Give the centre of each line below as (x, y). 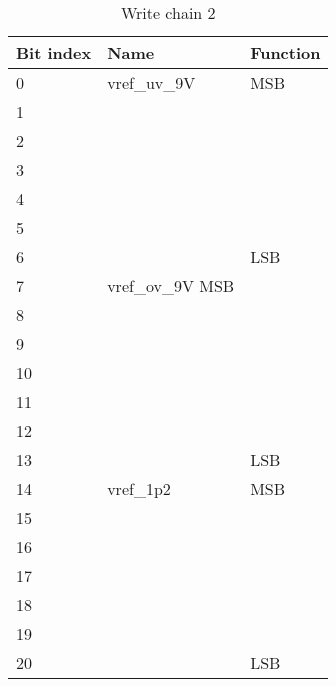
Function (285, 52)
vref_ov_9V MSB (171, 285)
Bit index (54, 52)
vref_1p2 (139, 488)
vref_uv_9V (151, 82)
